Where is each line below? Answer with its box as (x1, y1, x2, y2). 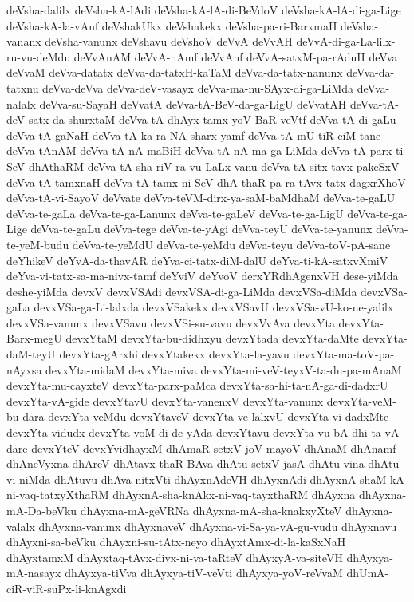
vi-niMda (6, 470, 51, 487)
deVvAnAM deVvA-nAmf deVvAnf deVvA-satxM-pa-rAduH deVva (73, 48, 398, 65)
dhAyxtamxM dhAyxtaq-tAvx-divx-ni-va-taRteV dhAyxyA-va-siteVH (6, 549, 343, 565)
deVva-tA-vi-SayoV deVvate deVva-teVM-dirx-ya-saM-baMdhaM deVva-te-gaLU (6, 189, 396, 206)
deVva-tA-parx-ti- (321, 142, 408, 159)
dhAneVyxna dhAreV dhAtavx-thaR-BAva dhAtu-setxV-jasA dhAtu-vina (6, 455, 365, 472)
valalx (6, 517, 35, 534)
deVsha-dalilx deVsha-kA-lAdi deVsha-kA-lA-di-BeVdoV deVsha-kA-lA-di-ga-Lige (6, 2, 401, 18)
